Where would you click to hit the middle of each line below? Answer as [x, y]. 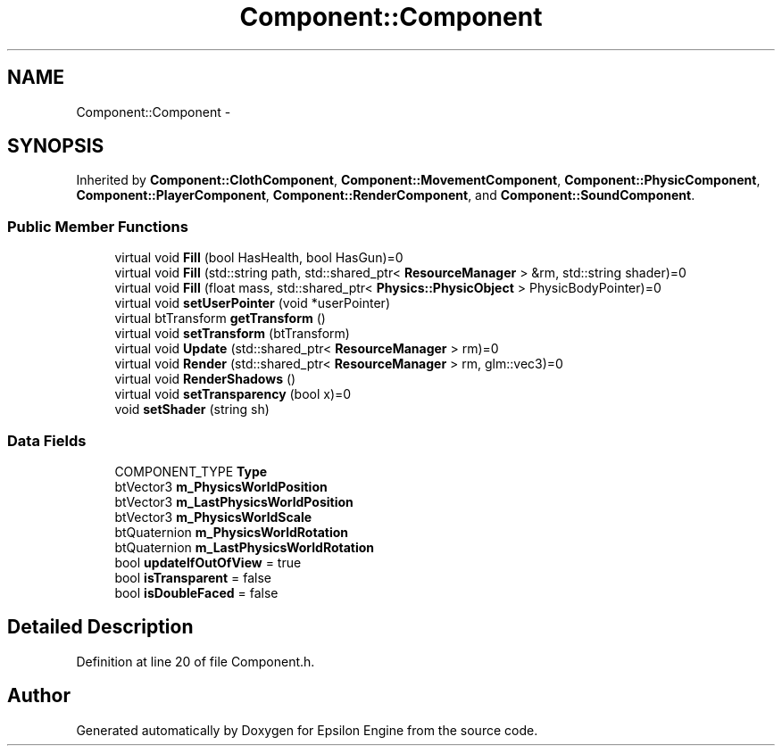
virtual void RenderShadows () [205, 379]
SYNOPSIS [56, 146]
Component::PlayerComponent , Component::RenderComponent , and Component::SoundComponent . [386, 195]
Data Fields [47, 440]
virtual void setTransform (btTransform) [232, 334]
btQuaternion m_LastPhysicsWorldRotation [245, 547]
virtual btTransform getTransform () [220, 319]
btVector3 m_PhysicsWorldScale [213, 517]
